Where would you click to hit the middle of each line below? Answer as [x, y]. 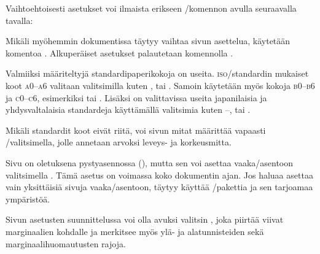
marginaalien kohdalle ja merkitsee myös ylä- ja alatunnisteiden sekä [135, 231]
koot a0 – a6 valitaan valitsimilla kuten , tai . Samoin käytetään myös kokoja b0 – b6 [160, 85]
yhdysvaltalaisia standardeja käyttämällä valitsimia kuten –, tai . [128, 110]
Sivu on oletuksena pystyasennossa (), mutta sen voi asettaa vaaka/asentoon [150, 162]
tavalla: [19, 20]
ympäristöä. [28, 198]
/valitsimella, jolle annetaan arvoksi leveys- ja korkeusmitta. [119, 142]
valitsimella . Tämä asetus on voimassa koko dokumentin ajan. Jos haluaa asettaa [159, 175]
